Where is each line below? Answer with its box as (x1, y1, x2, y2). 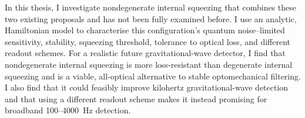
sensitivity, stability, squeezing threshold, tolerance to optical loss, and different (5, 35, 291, 47)
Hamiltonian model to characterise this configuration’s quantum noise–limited (5, 24, 285, 36)
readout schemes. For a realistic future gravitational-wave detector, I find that (5, 47, 286, 59)
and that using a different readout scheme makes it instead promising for (5, 92, 267, 105)
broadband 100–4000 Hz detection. (5, 104, 131, 116)
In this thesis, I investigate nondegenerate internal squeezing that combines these (5, 1, 297, 13)
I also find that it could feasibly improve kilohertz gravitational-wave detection (5, 81, 289, 93)
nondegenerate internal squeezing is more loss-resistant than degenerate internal (5, 58, 293, 70)
